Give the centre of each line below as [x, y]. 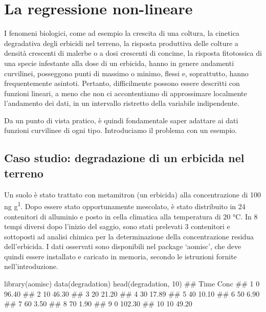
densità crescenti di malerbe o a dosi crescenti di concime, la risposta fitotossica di [133, 53]
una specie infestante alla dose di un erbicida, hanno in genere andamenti [119, 63]
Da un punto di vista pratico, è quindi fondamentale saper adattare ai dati [121, 120]
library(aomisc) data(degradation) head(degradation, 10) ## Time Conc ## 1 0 [132, 284]
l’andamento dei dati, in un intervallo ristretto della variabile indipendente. [122, 103]
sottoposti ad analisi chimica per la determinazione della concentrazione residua [129, 236]
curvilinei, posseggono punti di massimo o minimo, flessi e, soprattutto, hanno [126, 73]
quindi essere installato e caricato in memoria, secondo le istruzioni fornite [120, 256]
